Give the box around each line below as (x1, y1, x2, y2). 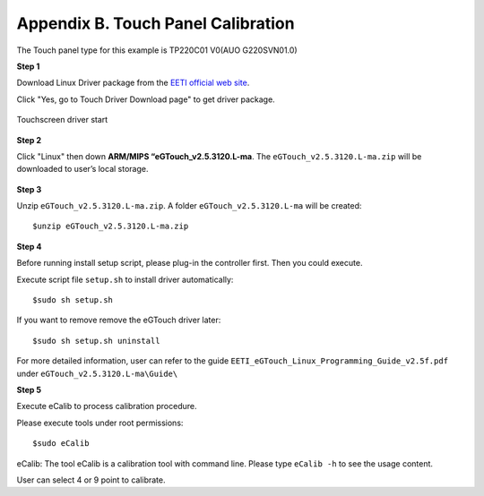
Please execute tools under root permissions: (16, 417, 184, 428)
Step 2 (16, 134, 42, 145)
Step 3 (16, 184, 42, 194)
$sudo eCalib (32, 439, 90, 449)
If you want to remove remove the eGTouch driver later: (16, 314, 221, 326)
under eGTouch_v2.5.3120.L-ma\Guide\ (16, 368, 178, 379)
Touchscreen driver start (16, 115, 108, 125)
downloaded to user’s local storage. (16, 164, 149, 175)
